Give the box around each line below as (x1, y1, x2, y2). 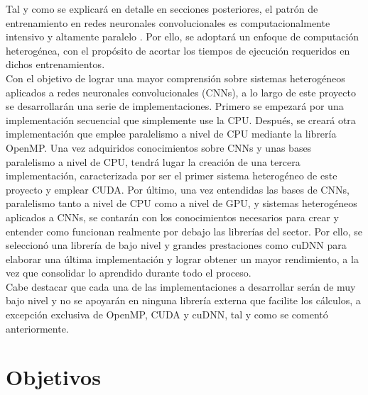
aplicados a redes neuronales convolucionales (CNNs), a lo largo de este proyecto (6, 84, 356, 99)
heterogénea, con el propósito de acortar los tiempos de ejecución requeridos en (6, 43, 350, 57)
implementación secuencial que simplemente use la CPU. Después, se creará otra (6, 112, 356, 127)
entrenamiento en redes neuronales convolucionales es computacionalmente (6, 15, 330, 30)
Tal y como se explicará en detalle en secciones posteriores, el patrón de (6, 1, 318, 16)
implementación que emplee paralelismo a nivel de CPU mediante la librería (6, 126, 337, 141)
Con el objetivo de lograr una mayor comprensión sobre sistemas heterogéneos (6, 70, 345, 85)
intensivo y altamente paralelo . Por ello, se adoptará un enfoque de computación (6, 29, 359, 44)
